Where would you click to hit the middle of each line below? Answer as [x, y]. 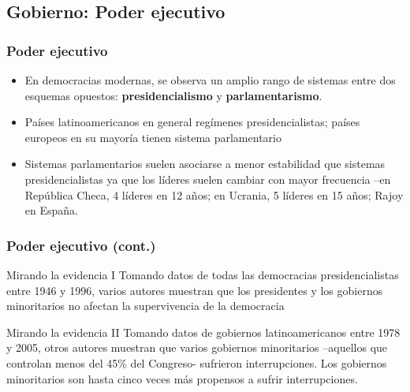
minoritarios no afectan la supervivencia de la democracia [145, 306]
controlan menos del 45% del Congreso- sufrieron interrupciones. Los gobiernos [197, 362]
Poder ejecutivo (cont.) [81, 245]
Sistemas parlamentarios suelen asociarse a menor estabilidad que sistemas [205, 164]
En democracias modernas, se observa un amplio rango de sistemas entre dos [210, 80]
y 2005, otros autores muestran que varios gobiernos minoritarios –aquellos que [197, 347]
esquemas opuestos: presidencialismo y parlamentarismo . [173, 95]
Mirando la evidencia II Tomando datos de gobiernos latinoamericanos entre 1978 [203, 332]
